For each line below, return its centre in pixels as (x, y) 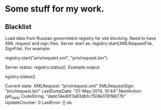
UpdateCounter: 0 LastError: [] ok (38, 102)
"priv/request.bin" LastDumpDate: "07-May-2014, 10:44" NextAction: (74, 91)
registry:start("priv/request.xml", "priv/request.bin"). (57, 58)
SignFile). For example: (28, 48)
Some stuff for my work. (55, 9)
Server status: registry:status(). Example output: (53, 67)
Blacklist (18, 27)
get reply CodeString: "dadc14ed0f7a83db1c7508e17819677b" (66, 96)
